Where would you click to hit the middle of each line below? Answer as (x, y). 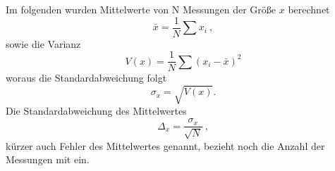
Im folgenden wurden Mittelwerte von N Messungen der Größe (141, 9)
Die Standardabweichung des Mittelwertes (96, 111)
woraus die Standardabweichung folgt (86, 78)
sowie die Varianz (43, 43)
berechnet (309, 9)
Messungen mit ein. (48, 159)
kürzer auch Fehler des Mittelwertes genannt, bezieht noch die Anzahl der (165, 145)
